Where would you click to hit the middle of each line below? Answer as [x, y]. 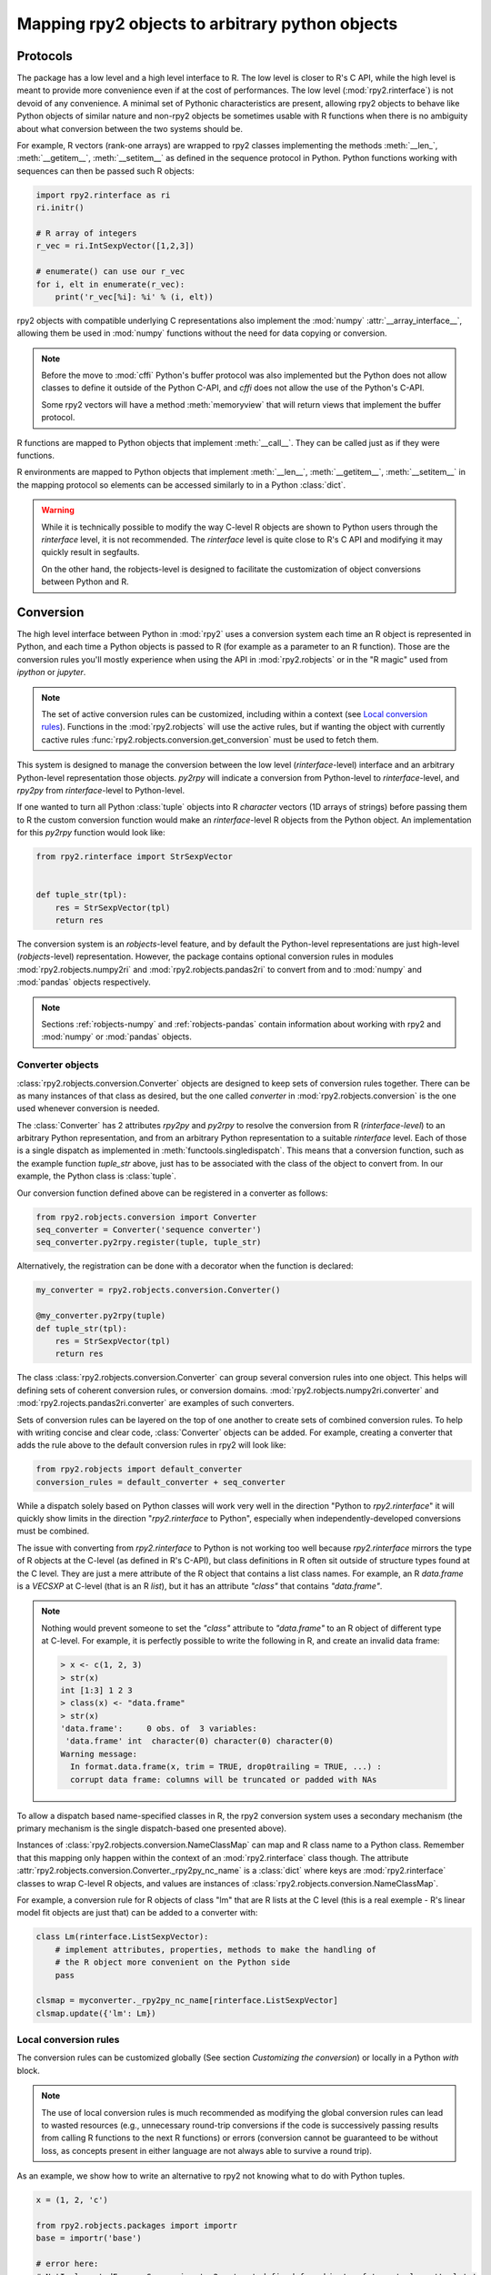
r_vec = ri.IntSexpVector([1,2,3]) [115, 246]
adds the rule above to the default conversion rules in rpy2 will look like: [151, 1445]
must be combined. [53, 1531]
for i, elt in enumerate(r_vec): [110, 284]
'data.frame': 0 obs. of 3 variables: [159, 1729]
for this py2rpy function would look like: [91, 833]
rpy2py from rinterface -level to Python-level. [101, 790]
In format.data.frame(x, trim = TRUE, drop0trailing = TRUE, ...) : [225, 1767]
